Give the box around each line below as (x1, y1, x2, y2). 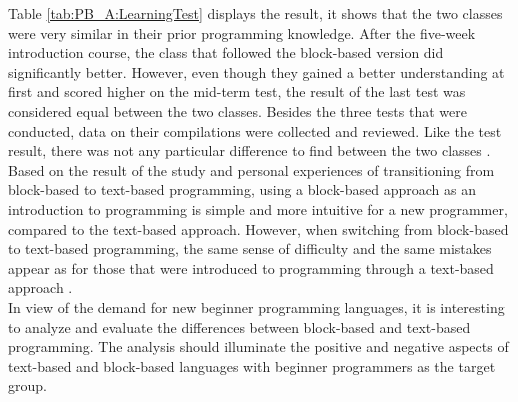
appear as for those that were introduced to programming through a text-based (8, 257, 494, 278)
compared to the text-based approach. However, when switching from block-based (8, 218, 509, 239)
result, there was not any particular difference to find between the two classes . (8, 140, 491, 161)
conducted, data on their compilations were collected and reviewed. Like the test (8, 120, 502, 141)
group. (8, 375, 47, 396)
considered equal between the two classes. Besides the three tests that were (8, 100, 467, 121)
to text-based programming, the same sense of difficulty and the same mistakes (8, 238, 492, 259)
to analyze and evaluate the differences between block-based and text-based (8, 316, 471, 337)
